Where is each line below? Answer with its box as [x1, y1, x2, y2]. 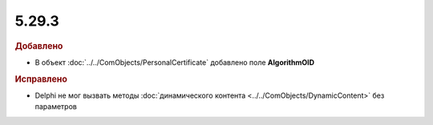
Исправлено [14, 73, 67, 84]
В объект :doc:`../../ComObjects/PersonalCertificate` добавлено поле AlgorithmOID [34, 57, 315, 67]
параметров [34, 102, 78, 111]
